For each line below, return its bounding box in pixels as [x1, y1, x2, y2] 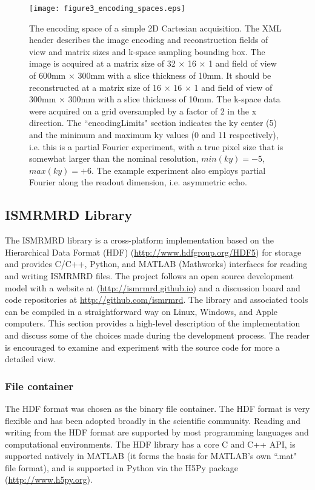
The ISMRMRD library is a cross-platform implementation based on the [5, 234, 274, 247]
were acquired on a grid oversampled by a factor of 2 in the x [29, 104, 257, 117]
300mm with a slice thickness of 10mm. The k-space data [68, 93, 280, 105]
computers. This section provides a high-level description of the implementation [5, 317, 300, 329]
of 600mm [29, 69, 66, 82]
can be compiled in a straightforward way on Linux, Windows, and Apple [5, 305, 278, 317]
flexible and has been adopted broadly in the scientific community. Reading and [5, 414, 301, 426]
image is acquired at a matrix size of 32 [29, 57, 176, 70]
